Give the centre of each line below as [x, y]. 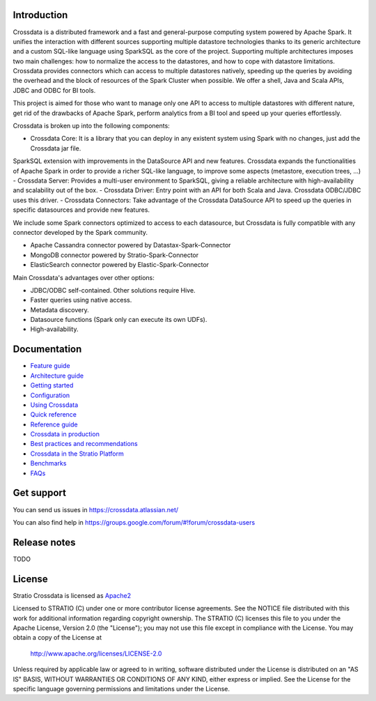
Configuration [50, 395]
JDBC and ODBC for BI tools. [54, 90]
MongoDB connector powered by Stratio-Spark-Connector [114, 255]
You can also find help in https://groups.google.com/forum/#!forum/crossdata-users [134, 522]
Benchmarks [48, 463]
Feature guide [50, 366]
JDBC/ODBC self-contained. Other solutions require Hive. [113, 290]
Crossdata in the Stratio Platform [77, 454]
